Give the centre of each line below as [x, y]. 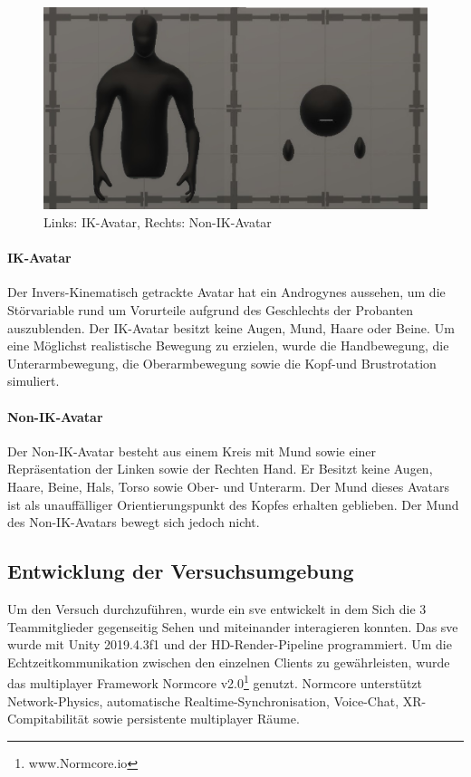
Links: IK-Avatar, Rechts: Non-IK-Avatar [158, 222]
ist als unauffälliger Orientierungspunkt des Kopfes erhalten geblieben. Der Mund [233, 504]
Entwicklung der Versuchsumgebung [181, 571]
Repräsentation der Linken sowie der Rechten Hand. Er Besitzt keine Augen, [220, 469]
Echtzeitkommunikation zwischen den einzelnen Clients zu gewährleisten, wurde [229, 662]
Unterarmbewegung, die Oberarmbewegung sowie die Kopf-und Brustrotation [222, 363]
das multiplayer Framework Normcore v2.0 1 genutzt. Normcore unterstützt [215, 681]
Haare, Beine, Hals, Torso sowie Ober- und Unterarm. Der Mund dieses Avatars [228, 486]
